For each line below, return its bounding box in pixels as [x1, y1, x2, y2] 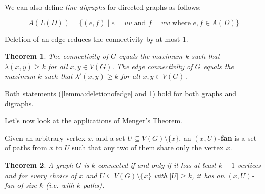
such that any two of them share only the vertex [72, 142, 224, 153]
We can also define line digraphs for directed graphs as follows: [5, 2, 201, 12]
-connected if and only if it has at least [95, 159, 216, 170]
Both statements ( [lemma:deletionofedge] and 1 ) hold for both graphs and [5, 88, 237, 98]
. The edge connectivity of [112, 60, 193, 71]
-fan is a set [218, 132, 257, 143]
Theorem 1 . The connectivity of [5, 51, 108, 61]
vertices [237, 159, 261, 170]
